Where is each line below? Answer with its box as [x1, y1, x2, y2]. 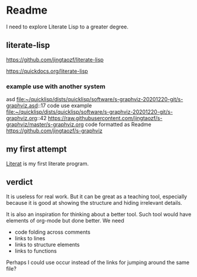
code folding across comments [14, 228, 91, 236]
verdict [6, 177, 33, 187]
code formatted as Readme [85, 121, 152, 128]
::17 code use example [37, 102, 92, 109]
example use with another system [6, 82, 105, 91]
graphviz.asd [6, 102, 38, 109]
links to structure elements [14, 241, 80, 248]
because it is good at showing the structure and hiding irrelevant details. [6, 199, 182, 206]
